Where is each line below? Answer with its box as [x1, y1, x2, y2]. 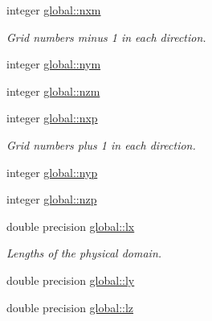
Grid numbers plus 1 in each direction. [6, 136, 196, 153]
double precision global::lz [6, 298, 134, 315]
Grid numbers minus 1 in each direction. [6, 28, 206, 45]
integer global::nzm [6, 82, 100, 99]
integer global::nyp [6, 163, 98, 180]
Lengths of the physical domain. [6, 245, 162, 261]
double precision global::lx [6, 217, 135, 234]
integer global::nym [6, 56, 101, 72]
